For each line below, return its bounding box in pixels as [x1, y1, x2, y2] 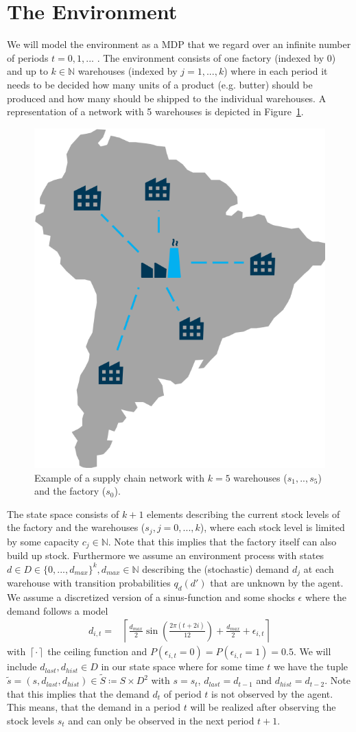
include [7, 659, 37, 674]
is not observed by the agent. [211, 686, 333, 700]
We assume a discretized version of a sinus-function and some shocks [7, 590, 295, 604]
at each [303, 561, 334, 576]
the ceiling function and [47, 644, 147, 659]
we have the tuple [273, 659, 348, 674]
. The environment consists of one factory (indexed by [97, 50, 324, 64]
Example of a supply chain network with [34, 470, 205, 484]
